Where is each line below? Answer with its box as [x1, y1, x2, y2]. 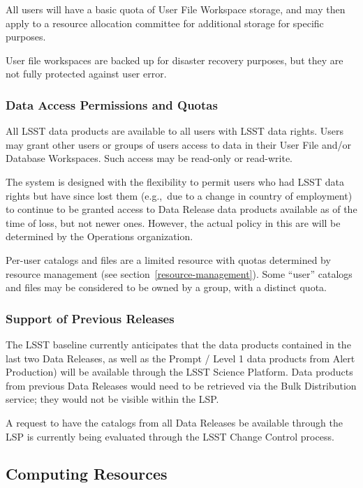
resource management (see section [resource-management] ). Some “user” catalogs [6, 266, 353, 281]
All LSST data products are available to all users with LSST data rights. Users [6, 124, 344, 138]
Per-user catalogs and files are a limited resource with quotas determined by [6, 252, 331, 267]
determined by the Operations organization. [6, 229, 193, 244]
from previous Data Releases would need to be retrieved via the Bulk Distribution [6, 378, 357, 392]
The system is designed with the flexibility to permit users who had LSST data [6, 174, 344, 188]
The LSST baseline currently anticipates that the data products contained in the [6, 337, 351, 351]
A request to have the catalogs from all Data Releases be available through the [6, 415, 343, 429]
